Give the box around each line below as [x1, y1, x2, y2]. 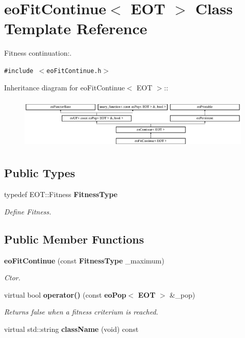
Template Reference [4, 18, 148, 39]
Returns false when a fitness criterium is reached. [4, 306, 158, 317]
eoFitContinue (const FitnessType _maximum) [4, 255, 164, 265]
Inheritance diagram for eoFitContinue [4, 82, 125, 92]
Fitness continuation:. [4, 47, 72, 58]
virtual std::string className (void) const [4, 324, 139, 334]
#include [4, 67, 34, 75]
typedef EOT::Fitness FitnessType [4, 189, 118, 200]
